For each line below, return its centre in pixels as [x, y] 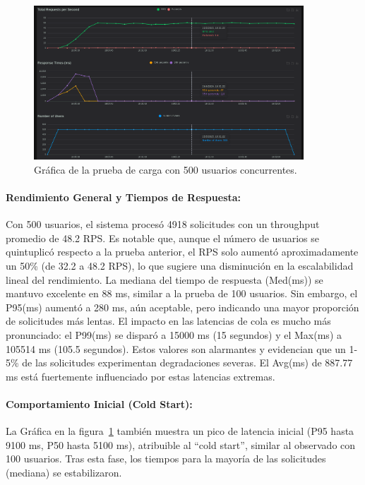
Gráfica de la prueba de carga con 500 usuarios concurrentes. [166, 169]
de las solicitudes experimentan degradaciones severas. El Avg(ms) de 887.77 [187, 363]
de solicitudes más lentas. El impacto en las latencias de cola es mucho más [168, 321]
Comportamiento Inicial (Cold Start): [99, 403]
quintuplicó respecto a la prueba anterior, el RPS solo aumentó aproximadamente [182, 252]
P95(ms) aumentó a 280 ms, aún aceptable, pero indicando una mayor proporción [182, 307]
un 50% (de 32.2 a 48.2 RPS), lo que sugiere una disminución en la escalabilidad [180, 265]
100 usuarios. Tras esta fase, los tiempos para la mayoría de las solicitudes [166, 459]
